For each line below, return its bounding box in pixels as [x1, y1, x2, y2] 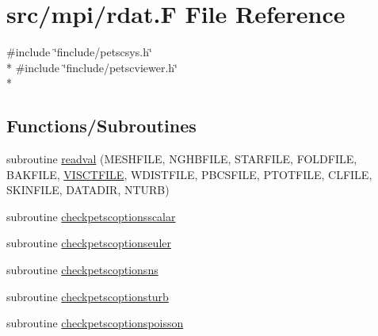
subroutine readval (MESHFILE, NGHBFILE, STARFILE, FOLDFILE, [6, 151, 357, 167]
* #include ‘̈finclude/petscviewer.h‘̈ [6, 59, 178, 75]
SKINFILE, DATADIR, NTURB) [6, 181, 170, 198]
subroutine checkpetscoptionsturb [6, 288, 169, 304]
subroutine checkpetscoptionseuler [6, 235, 171, 251]
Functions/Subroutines [6, 113, 197, 138]
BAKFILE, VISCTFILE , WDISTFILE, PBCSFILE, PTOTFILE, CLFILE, [6, 166, 372, 182]
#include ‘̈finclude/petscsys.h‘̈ [6, 44, 152, 60]
